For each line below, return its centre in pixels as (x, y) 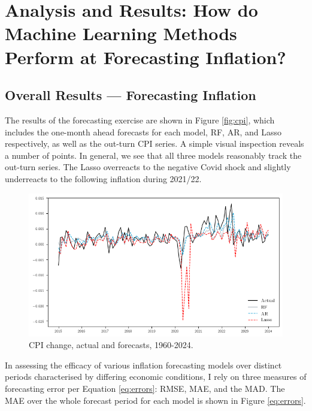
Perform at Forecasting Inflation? (146, 57)
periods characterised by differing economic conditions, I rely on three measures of (156, 377)
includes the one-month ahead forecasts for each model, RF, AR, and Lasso (143, 132)
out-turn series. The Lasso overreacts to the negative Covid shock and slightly (148, 167)
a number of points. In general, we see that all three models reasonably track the (153, 155)
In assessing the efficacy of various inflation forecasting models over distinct (143, 365)
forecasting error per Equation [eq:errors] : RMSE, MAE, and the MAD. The (145, 388)
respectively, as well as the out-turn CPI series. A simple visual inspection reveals (155, 143)
